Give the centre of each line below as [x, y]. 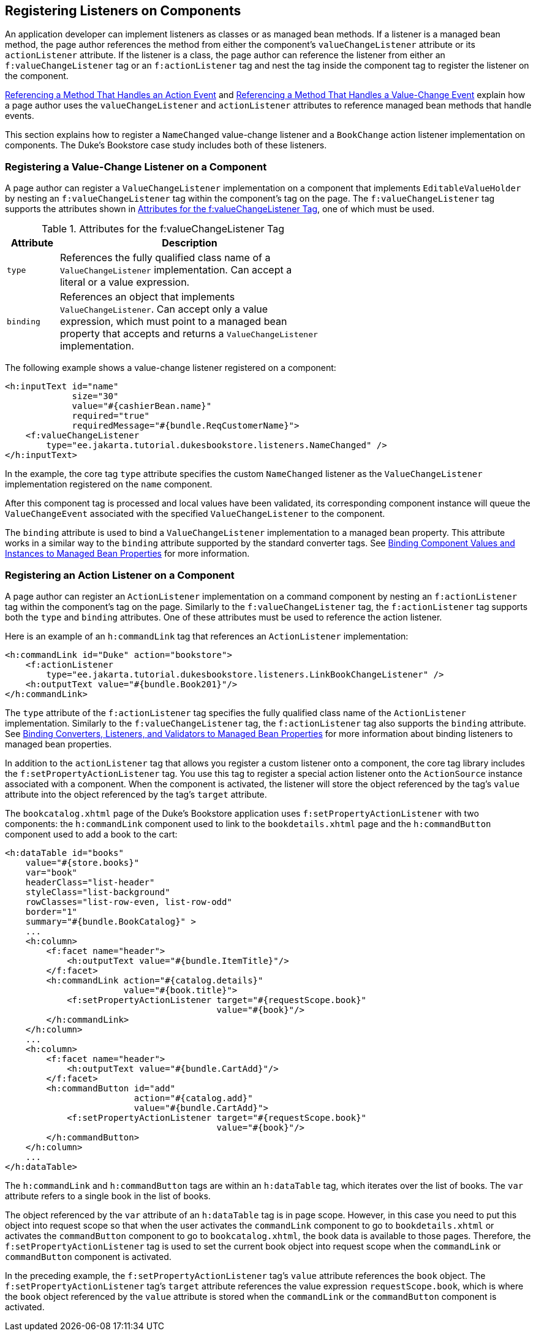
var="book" [51, 872]
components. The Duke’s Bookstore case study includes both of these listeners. [166, 145]
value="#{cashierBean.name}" [142, 406]
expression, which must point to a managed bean [173, 322]
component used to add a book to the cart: [91, 834]
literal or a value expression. [125, 282]
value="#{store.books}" [82, 862]
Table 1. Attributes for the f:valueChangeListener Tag [163, 229]
